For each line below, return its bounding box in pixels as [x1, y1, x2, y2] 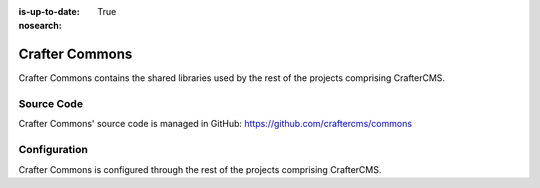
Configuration [18, 143, 89, 157]
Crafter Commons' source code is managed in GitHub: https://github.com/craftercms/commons [18, 118, 413, 130]
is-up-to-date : [18, 6, 80, 17]
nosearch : [18, 20, 62, 32]
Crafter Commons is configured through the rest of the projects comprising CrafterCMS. [18, 163, 382, 175]
